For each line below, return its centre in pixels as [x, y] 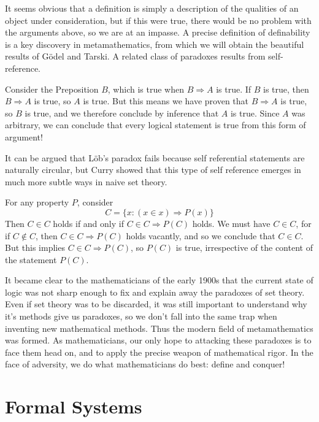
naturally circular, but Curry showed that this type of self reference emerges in [153, 170]
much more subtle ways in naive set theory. [86, 181]
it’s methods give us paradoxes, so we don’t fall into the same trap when [141, 316]
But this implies [35, 247]
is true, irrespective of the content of [244, 247]
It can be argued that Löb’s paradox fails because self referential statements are [155, 157]
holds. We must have [231, 223]
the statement [31, 259]
